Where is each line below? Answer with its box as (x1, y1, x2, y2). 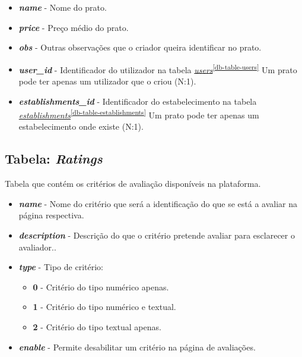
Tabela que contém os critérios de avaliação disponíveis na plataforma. (5, 177, 261, 190)
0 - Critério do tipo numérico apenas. (33, 280, 169, 293)
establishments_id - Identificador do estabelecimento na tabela (18, 95, 257, 107)
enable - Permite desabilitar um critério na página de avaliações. (18, 340, 256, 353)
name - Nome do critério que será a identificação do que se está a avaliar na (18, 197, 298, 209)
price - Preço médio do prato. (18, 21, 129, 33)
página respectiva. (18, 209, 84, 221)
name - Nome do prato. (18, 1, 107, 13)
